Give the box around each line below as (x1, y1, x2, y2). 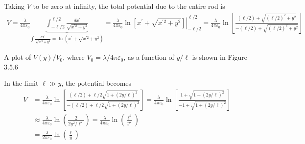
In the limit (4, 78, 39, 88)
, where (63, 52, 85, 62)
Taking (4, 1, 25, 11)
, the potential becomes (61, 78, 132, 88)
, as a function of (123, 52, 174, 62)
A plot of (4, 52, 31, 62)
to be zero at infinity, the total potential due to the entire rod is (33, 1, 225, 11)
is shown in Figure (192, 52, 247, 62)
